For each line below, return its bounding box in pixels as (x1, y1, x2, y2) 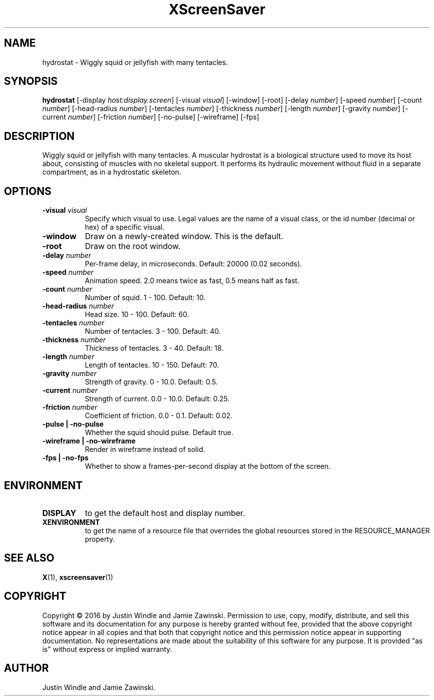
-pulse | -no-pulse (42, 420, 104, 429)
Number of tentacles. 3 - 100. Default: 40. (85, 327, 221, 336)
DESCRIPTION (4, 129, 75, 142)
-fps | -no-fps (42, 453, 89, 462)
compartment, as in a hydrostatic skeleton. (42, 168, 181, 177)
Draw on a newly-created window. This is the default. (85, 231, 283, 242)
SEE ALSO (4, 552, 54, 565)
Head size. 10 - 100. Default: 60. (85, 310, 189, 319)
